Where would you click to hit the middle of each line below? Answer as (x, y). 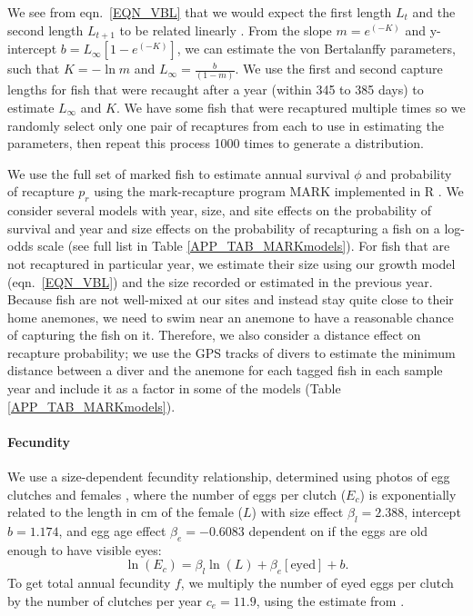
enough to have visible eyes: (85, 549)
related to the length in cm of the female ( (126, 512)
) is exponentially (408, 494)
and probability (409, 173)
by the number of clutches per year (105, 600)
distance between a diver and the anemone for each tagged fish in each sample (225, 370)
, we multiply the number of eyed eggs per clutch (317, 583)
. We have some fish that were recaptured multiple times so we (291, 107)
